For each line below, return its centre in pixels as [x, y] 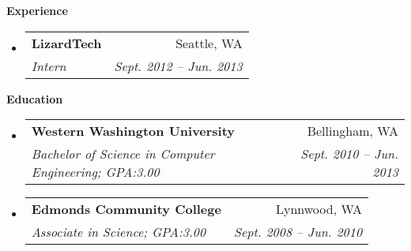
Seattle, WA [209, 43]
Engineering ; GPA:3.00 [95, 172]
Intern [49, 66]
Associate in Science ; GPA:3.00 [119, 232]
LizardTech [66, 43]
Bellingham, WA [353, 131]
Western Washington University [133, 131]
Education [35, 98]
